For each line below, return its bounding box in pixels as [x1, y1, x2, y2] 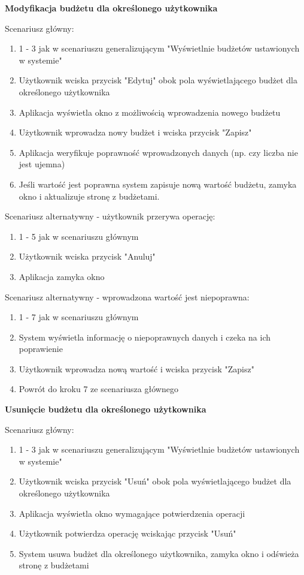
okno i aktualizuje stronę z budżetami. [19, 189, 160, 202]
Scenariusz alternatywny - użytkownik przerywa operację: [5, 210, 215, 222]
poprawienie [19, 342, 63, 355]
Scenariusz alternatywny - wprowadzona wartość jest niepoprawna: [5, 290, 250, 303]
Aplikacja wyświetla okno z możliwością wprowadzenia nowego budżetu [19, 106, 281, 118]
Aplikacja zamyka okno [19, 270, 105, 282]
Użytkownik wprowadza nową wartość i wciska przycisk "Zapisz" [19, 362, 254, 375]
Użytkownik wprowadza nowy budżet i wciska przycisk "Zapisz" [19, 126, 252, 139]
